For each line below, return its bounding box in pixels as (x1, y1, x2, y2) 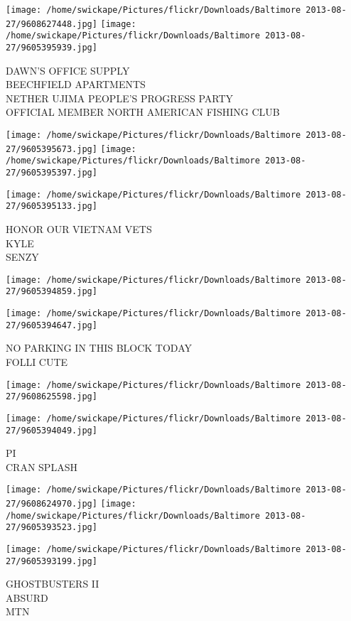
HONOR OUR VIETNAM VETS (6, 221, 152, 236)
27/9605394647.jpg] (6, 320, 97, 330)
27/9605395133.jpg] (6, 201, 97, 212)
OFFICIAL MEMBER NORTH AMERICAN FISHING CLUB (6, 104, 280, 119)
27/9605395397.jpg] (6, 167, 97, 178)
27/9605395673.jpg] (6, 144, 97, 154)
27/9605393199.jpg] (6, 556, 97, 566)
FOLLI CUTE (6, 354, 68, 369)
